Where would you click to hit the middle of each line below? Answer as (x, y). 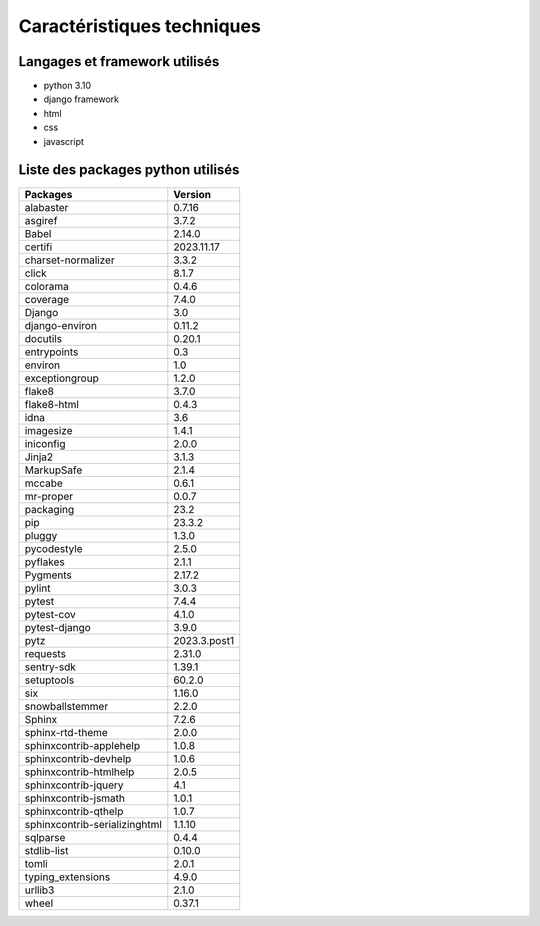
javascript (64, 141)
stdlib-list (46, 850)
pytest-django (58, 627)
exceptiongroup (61, 378)
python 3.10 (67, 86)
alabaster (46, 207)
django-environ (60, 325)
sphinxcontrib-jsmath (74, 798)
